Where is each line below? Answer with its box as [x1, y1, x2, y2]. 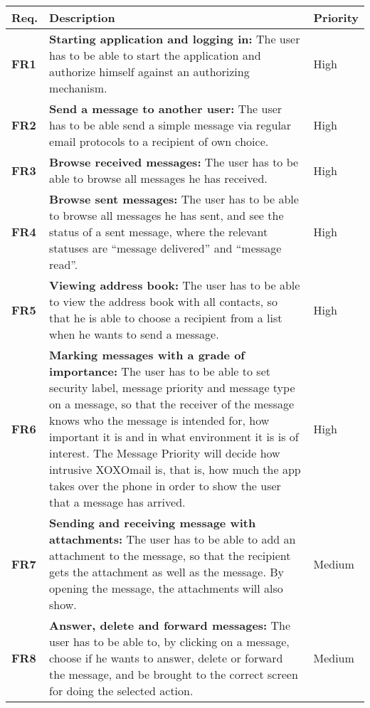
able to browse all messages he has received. [49, 170, 268, 186]
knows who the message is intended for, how [49, 412, 270, 428]
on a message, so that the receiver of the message [49, 396, 295, 412]
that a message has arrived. [49, 494, 186, 510]
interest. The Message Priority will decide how [49, 445, 280, 461]
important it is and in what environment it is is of [49, 428, 299, 445]
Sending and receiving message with [49, 514, 256, 531]
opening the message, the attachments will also [49, 580, 283, 596]
